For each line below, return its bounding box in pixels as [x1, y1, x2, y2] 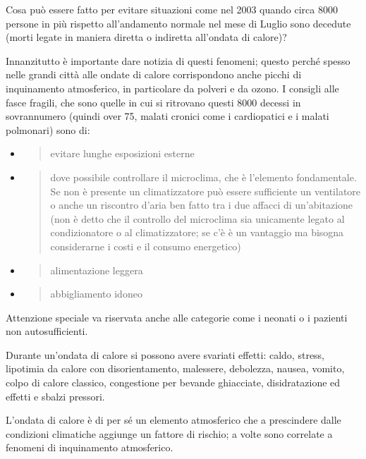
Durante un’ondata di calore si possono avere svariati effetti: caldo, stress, [6, 347, 325, 362]
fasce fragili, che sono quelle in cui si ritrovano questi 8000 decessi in [6, 94, 301, 109]
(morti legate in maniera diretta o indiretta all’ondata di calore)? [6, 30, 287, 44]
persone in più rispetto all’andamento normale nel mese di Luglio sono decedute [6, 16, 351, 30]
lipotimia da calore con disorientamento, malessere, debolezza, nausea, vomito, [6, 361, 345, 376]
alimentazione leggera [50, 262, 143, 277]
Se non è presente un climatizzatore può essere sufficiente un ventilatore [50, 183, 361, 198]
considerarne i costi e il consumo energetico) [50, 238, 241, 253]
